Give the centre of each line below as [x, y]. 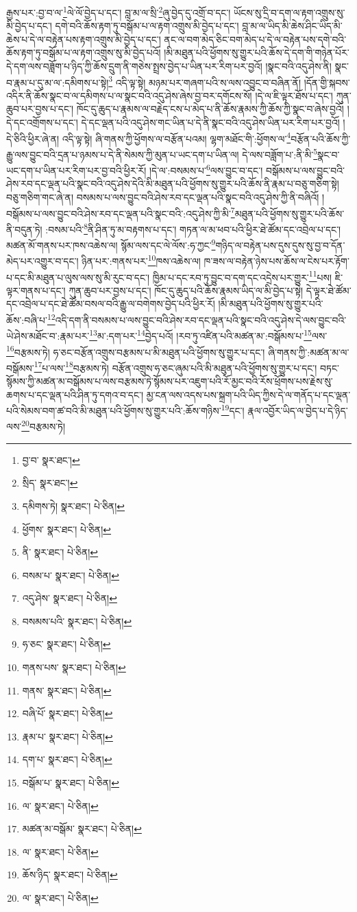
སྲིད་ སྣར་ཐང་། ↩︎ [50, 483]
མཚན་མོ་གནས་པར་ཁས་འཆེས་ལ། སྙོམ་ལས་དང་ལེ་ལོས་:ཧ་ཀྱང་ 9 [111, 244]
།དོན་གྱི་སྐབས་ [327, 82]
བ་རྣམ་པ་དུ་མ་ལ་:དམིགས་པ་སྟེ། [58, 82]
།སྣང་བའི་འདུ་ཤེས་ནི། [298, 66]
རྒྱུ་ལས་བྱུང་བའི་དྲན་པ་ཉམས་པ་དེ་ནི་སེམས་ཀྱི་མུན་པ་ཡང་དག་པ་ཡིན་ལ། [123, 154]
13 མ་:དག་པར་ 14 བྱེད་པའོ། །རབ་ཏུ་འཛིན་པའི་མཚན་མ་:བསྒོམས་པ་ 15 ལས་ [208, 335]
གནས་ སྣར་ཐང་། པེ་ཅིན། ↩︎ [67, 690]
